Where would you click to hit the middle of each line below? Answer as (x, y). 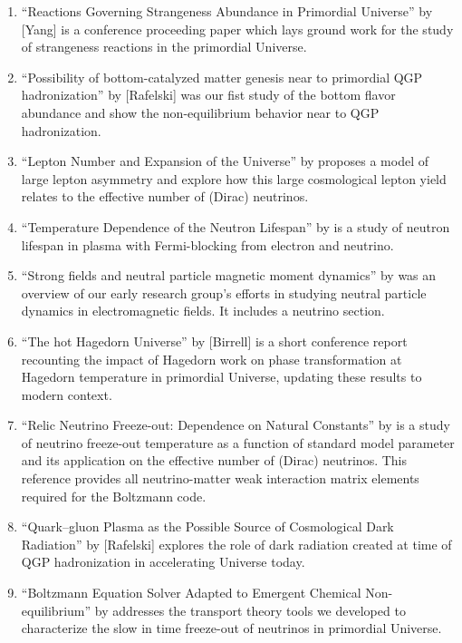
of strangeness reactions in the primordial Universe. (164, 47)
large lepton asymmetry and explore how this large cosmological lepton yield (234, 178)
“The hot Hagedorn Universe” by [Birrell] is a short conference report (214, 341)
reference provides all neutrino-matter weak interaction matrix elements (220, 478)
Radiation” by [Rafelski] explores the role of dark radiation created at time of (236, 544)
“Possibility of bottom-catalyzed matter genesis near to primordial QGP (222, 77)
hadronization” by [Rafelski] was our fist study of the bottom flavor (208, 95)
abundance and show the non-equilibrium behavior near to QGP (200, 112)
